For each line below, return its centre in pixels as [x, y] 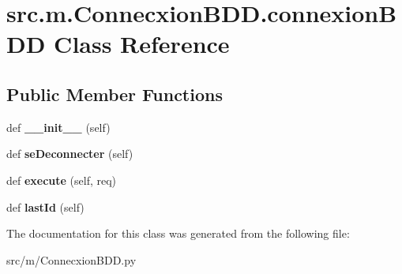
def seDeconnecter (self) [70, 154]
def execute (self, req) [62, 180]
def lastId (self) [45, 206]
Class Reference [142, 44]
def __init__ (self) [58, 127]
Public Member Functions [115, 94]
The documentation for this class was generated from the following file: [178, 233]
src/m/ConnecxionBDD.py [71, 259]
